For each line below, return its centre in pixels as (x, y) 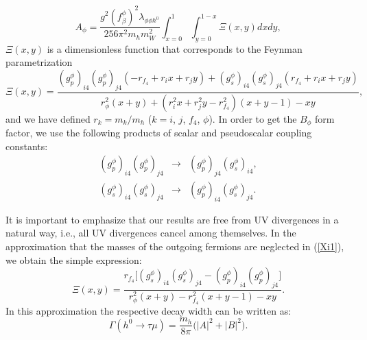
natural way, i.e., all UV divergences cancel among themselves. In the (151, 233)
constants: (27, 146)
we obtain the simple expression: (74, 259)
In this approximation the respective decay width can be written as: (149, 310)
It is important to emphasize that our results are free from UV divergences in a (172, 219)
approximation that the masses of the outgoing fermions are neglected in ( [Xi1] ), (175, 246)
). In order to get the (253, 118)
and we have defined (48, 118)
